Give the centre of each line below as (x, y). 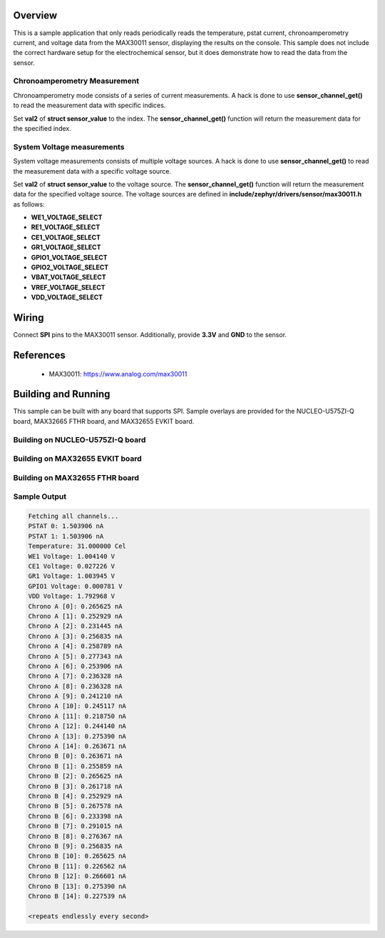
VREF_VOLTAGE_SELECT (68, 287)
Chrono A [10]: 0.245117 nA (77, 706)
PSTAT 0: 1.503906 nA (66, 526)
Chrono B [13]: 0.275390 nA (77, 886)
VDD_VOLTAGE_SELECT (67, 297)
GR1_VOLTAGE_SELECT (66, 247)
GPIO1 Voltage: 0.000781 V (75, 586)
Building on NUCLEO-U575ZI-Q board (79, 439)
